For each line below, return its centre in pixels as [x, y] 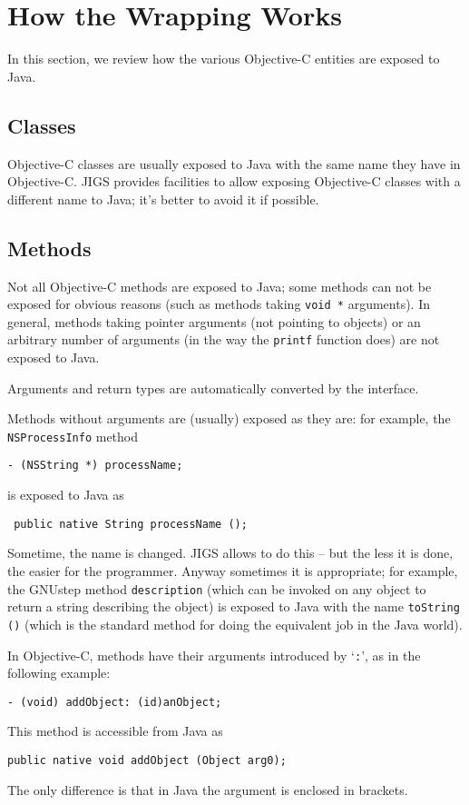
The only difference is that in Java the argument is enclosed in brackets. [208, 789]
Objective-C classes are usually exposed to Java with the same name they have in [234, 163]
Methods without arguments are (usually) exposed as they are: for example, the [229, 418]
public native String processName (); [131, 524]
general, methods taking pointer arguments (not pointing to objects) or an [214, 321]
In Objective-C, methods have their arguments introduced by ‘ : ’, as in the [214, 655]
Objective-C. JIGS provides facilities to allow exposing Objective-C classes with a [234, 181]
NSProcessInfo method [73, 436]
